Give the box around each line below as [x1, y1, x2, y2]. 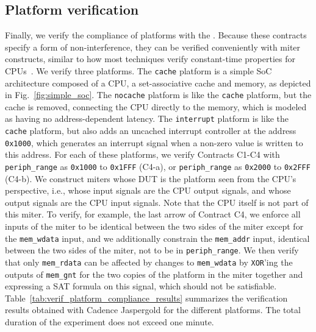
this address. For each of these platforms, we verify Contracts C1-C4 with [5, 148, 280, 161]
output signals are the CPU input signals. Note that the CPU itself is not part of [5, 196, 309, 208]
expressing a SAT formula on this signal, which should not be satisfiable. [5, 280, 277, 292]
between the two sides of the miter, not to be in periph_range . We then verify [5, 244, 299, 256]
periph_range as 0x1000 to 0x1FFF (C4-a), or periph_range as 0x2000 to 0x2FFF [5, 160, 311, 173]
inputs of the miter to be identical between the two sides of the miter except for [5, 220, 304, 233]
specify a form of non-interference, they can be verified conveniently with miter [5, 40, 301, 53]
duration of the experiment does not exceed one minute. [5, 316, 214, 328]
